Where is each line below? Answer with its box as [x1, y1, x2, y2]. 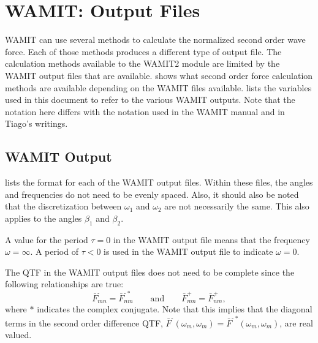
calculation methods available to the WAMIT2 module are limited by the [5, 57, 280, 70]
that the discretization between [5, 200, 122, 213]
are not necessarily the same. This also [164, 200, 309, 213]
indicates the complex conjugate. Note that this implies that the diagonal [37, 303, 312, 315]
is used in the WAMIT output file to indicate [104, 245, 273, 258]
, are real [279, 316, 313, 329]
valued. [5, 328, 32, 341]
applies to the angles [5, 211, 82, 224]
